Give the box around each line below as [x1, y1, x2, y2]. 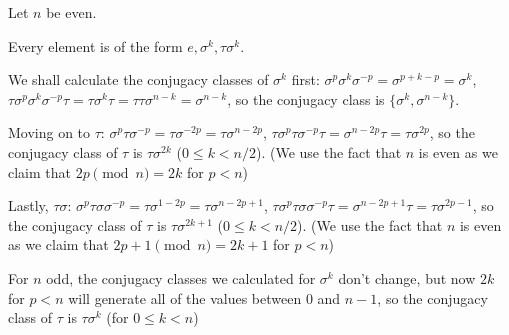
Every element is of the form [8, 35, 183, 56]
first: [291, 69, 320, 90]
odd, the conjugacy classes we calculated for [46, 267, 316, 288]
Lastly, [8, 195, 49, 216]
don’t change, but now [338, 267, 476, 288]
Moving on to [8, 122, 91, 143]
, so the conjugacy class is [227, 88, 385, 109]
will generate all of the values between [68, 287, 302, 308]
